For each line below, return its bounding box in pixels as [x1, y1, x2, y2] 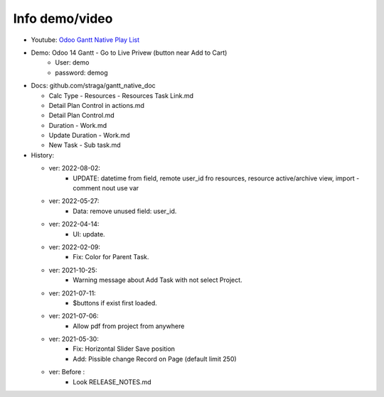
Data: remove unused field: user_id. [73, 207, 177, 215]
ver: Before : [48, 368, 85, 376]
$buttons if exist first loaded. [73, 298, 158, 307]
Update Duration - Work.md [48, 131, 130, 140]
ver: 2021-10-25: [48, 266, 97, 274]
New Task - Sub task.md [48, 141, 121, 149]
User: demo [55, 58, 90, 67]
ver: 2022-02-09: [48, 242, 101, 251]
